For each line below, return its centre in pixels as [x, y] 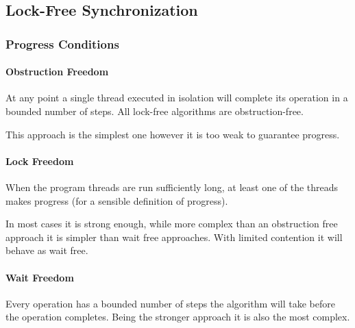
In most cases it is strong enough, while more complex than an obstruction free [172, 224]
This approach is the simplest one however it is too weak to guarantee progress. [173, 134]
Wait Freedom [40, 277]
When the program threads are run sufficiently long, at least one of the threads [172, 187]
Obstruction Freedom [57, 72]
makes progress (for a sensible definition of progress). [117, 200]
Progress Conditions [62, 43]
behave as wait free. [47, 250]
